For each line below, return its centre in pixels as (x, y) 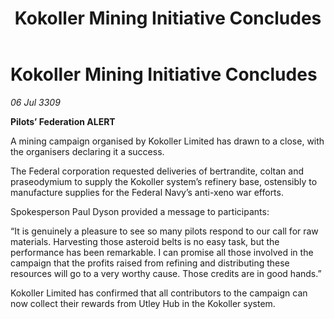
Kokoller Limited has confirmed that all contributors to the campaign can (159, 293)
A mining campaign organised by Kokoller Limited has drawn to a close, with (167, 141)
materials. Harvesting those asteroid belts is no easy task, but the (145, 241)
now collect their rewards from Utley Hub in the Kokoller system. (143, 303)
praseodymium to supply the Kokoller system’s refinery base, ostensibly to (164, 181)
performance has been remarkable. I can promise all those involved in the (162, 252)
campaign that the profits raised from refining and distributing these (150, 263)
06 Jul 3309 (35, 102)
